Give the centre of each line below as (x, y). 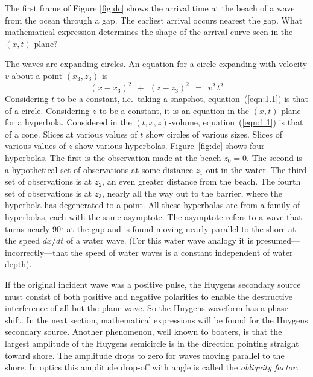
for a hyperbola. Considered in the (68, 122)
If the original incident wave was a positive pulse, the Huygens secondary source (153, 284)
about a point (37, 75)
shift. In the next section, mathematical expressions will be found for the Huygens (156, 319)
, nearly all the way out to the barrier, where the (192, 193)
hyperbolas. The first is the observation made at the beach (113, 158)
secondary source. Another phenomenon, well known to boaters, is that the (144, 331)
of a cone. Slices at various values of (71, 134)
